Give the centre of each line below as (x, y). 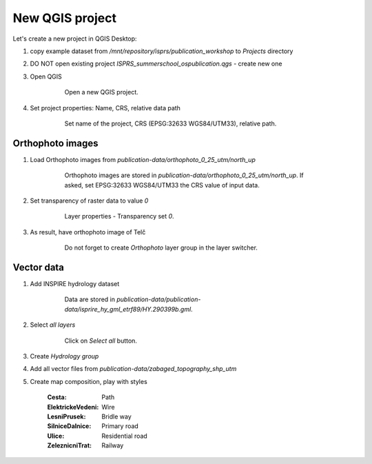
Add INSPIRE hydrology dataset (75, 284)
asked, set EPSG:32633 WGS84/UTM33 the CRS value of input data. (162, 185)
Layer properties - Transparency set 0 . (120, 216)
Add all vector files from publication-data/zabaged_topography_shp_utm (133, 369)
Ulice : (56, 436)
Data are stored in (90, 299)
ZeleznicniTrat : (70, 445)
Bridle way (117, 416)
